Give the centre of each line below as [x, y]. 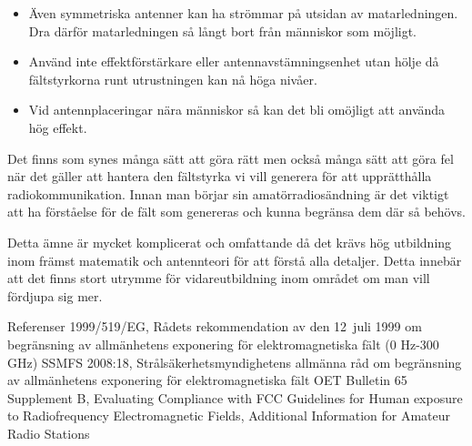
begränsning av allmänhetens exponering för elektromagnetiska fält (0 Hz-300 [223, 344]
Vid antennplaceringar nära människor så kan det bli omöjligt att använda [237, 110]
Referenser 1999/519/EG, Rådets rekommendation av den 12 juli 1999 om [215, 326]
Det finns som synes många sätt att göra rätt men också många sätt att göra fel [231, 158]
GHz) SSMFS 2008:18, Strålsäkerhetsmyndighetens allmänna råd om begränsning [235, 362]
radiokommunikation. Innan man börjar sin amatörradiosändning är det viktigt [228, 193]
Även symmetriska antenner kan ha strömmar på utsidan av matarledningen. [243, 13]
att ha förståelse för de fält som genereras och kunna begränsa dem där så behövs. [236, 212]
